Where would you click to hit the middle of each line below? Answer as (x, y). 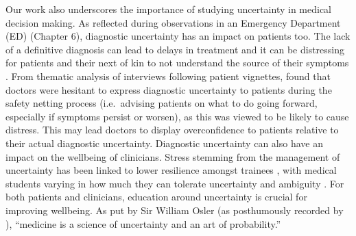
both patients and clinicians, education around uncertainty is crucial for (156, 197)
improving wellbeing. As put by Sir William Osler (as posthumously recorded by (175, 210)
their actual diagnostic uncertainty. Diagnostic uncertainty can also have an (164, 143)
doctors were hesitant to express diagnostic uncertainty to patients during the (169, 89)
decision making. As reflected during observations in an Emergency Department (173, 22)
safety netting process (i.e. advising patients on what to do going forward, (162, 103)
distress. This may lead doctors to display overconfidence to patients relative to (172, 130)
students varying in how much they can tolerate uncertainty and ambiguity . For (175, 183)
